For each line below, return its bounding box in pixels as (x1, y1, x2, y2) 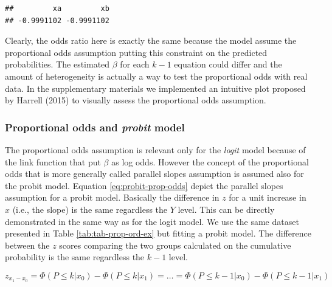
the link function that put (5, 155, 101, 168)
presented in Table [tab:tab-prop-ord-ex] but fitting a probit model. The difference (5, 227, 311, 240)
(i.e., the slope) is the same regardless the (12, 202, 168, 215)
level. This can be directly (178, 202, 275, 215)
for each (120, 58, 150, 71)
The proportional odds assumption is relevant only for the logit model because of (5, 143, 306, 156)
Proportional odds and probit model (5, 119, 185, 134)
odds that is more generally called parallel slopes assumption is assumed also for (5, 167, 304, 180)
